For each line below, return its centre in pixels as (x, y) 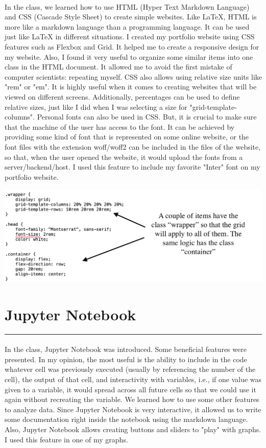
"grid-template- (213, 107)
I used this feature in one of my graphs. (66, 439)
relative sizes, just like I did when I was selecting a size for (96, 107)
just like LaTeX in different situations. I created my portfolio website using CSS (130, 37)
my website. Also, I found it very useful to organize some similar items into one (129, 56)
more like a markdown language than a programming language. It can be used (127, 26)
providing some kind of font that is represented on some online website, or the (127, 137)
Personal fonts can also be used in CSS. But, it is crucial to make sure (147, 117)
